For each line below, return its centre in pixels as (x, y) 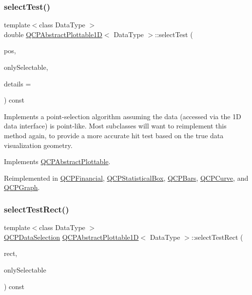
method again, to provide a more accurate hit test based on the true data (114, 135)
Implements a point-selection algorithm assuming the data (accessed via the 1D (123, 116)
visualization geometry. (38, 145)
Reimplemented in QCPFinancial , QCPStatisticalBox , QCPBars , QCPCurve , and (126, 178)
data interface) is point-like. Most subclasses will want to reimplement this (115, 126)
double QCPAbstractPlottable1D (53, 34)
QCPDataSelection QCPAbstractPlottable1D (71, 237)
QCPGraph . (22, 187)
